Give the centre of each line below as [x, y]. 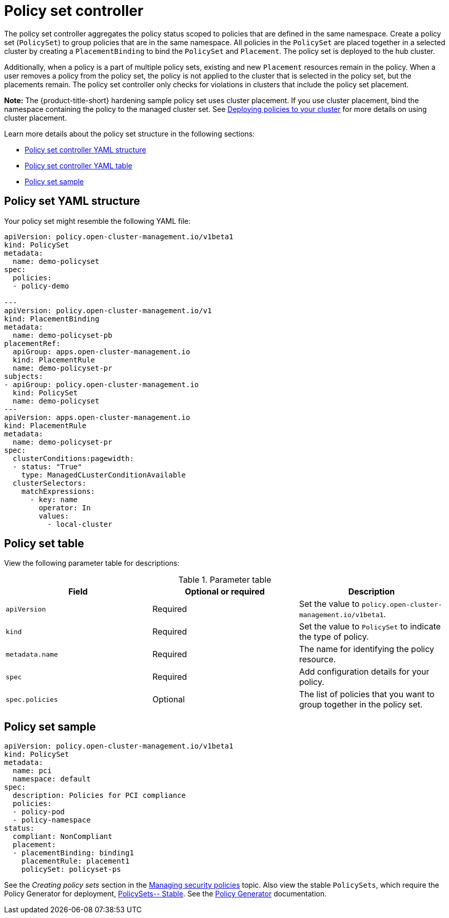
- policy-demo [41, 286]
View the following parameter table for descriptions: [92, 563]
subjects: [24, 376]
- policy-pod [39, 812]
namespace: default [52, 779]
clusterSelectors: [50, 483]
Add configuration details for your [364, 672]
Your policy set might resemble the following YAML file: [97, 221]
